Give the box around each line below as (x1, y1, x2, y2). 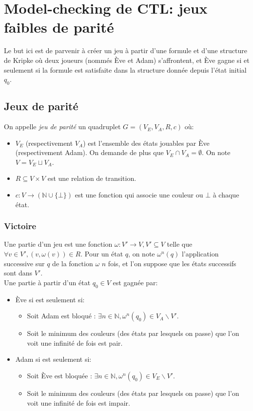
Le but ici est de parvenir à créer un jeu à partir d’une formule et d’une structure (4, 45, 247, 56)
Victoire (4, 220, 37, 232)
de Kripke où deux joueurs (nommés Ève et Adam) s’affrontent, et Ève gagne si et (4, 55, 250, 65)
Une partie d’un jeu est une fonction (4, 239, 113, 249)
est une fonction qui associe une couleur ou (75, 190, 203, 200)
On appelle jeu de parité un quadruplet (4, 121, 121, 132)
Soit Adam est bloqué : (27, 311, 96, 321)
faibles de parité (4, 17, 114, 37)
